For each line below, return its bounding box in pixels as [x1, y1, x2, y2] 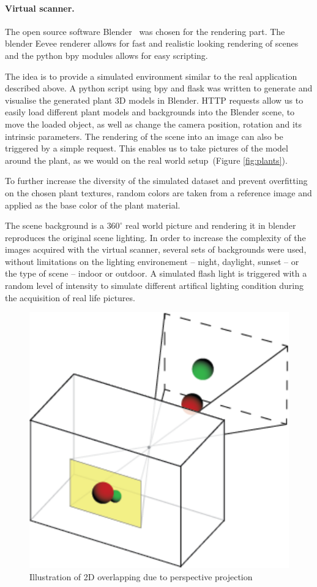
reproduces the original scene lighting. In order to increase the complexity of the [5, 231, 306, 244]
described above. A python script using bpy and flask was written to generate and [5, 82, 313, 94]
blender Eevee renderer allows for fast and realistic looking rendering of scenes [5, 37, 299, 50]
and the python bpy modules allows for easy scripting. [5, 48, 208, 61]
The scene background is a [5, 219, 104, 232]
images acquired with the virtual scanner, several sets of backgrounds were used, [5, 243, 307, 256]
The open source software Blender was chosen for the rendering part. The [5, 25, 285, 37]
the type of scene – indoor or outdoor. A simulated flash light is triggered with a [5, 267, 307, 280]
